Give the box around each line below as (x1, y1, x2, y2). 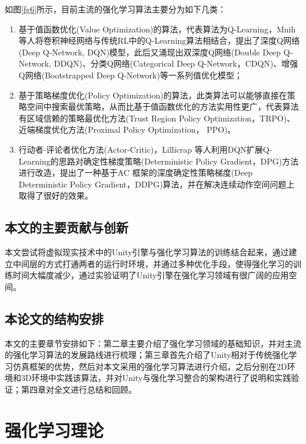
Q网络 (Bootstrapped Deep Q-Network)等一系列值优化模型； (18, 68, 242, 81)
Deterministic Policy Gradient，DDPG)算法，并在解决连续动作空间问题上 (18, 177, 295, 190)
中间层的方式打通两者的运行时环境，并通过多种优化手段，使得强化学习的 (12, 257, 293, 269)
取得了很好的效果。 (18, 189, 93, 202)
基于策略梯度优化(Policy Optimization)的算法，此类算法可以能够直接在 (18, 88, 287, 101)
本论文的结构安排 (5, 309, 104, 327)
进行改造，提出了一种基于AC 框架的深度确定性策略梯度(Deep (18, 166, 253, 179)
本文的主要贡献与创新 (5, 218, 128, 236)
